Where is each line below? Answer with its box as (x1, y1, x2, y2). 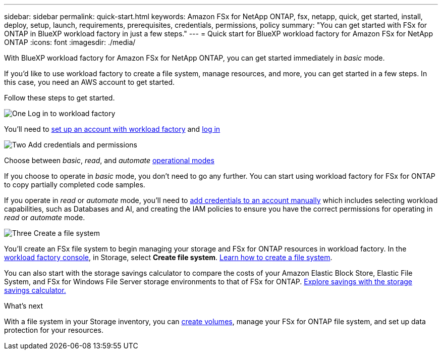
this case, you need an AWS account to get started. (4, 78, 175, 86)
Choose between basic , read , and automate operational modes (4, 156, 214, 165)
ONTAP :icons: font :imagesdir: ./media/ (4, 38, 136, 46)
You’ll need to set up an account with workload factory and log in (4, 125, 220, 133)
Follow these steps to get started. (4, 93, 115, 102)
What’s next (4, 301, 43, 310)
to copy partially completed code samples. (4, 180, 145, 189)
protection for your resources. (4, 326, 103, 334)
